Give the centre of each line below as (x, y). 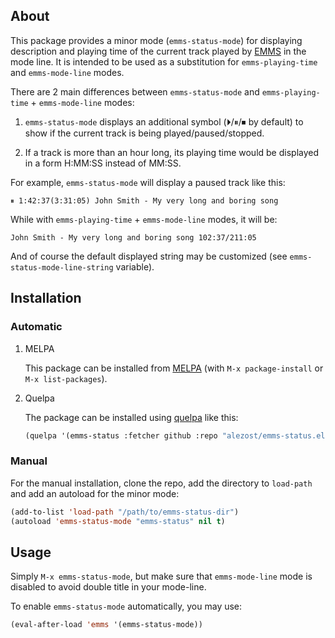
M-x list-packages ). (66, 378)
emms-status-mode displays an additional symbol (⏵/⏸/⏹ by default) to (164, 121)
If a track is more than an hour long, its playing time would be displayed (172, 152)
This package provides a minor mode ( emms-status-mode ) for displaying (156, 40)
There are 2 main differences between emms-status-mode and (135, 91)
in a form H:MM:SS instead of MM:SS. (103, 163)
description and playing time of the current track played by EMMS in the (158, 51)
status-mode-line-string (62, 267)
